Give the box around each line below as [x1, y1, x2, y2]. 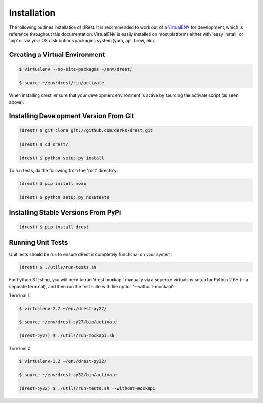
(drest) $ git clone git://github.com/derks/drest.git [19, 128, 153, 133]
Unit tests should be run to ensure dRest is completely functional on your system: [9, 251, 172, 257]
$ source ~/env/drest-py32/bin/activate [19, 372, 117, 377]
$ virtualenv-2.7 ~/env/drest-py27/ [19, 306, 107, 311]
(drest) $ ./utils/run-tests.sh [19, 264, 97, 270]
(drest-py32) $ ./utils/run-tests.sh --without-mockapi [19, 385, 156, 391]
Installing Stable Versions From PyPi [9, 208, 121, 217]
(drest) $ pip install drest [19, 224, 89, 230]
